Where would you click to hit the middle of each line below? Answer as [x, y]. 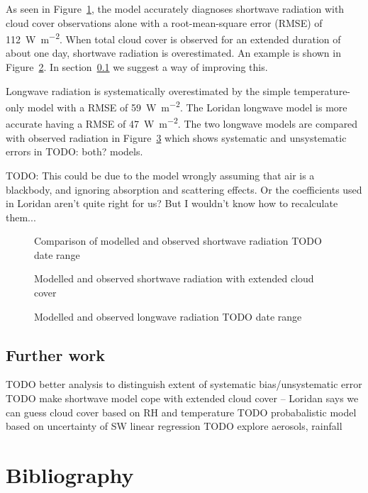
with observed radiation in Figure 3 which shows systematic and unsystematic [176, 137]
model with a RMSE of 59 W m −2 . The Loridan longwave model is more [187, 106]
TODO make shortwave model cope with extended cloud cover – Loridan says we [182, 398]
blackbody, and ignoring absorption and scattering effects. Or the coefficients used [184, 189]
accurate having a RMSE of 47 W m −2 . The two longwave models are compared [182, 123]
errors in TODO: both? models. [74, 151]
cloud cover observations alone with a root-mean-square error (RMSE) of [164, 22]
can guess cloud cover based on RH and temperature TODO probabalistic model [181, 412]
